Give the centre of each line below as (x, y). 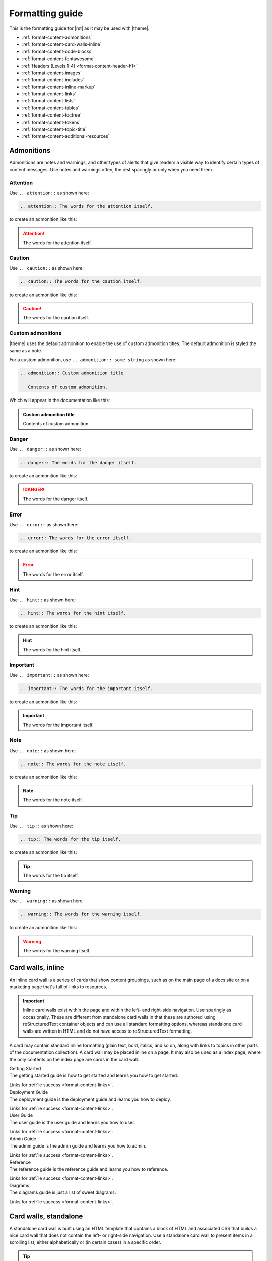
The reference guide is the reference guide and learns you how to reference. (89, 1169)
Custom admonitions (36, 333)
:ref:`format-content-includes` (53, 80)
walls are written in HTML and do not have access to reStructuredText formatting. (108, 1031)
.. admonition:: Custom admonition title (72, 373)
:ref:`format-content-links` (49, 94)
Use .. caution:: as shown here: (47, 268)
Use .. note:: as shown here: (43, 750)
